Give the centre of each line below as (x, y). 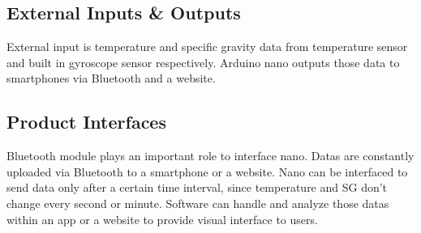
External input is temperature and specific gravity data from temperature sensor (207, 47)
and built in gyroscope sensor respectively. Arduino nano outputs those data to (203, 62)
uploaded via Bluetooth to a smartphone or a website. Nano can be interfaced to (207, 171)
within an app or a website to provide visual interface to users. (162, 219)
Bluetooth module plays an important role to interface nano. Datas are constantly (210, 156)
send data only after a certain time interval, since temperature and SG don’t (197, 187)
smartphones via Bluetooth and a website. (111, 78)
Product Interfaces (86, 122)
